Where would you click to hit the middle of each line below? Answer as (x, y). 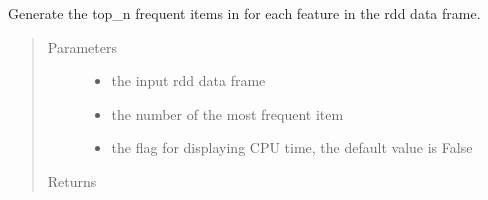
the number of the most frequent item (227, 113)
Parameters (82, 46)
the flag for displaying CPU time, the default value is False (292, 147)
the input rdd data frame (188, 80)
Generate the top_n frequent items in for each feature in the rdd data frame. (244, 13)
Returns (72, 180)
